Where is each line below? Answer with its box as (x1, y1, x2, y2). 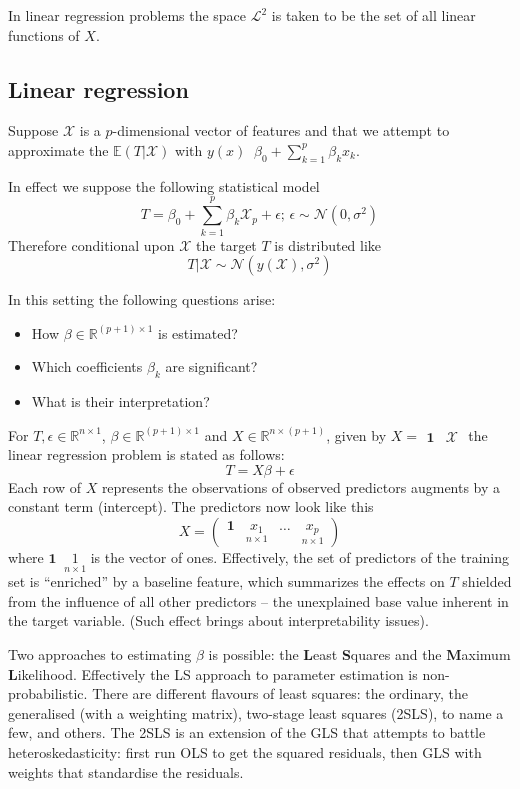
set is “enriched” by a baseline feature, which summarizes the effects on (8, 571, 445, 592)
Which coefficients (31, 356, 143, 377)
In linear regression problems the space (8, 5, 247, 25)
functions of (8, 24, 80, 45)
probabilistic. (8, 683, 88, 704)
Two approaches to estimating (8, 644, 192, 665)
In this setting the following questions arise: (8, 289, 276, 310)
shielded (462, 571, 512, 592)
